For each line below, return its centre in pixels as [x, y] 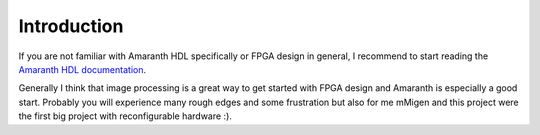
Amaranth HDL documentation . [82, 69]
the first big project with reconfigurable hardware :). [125, 116]
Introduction [71, 26]
